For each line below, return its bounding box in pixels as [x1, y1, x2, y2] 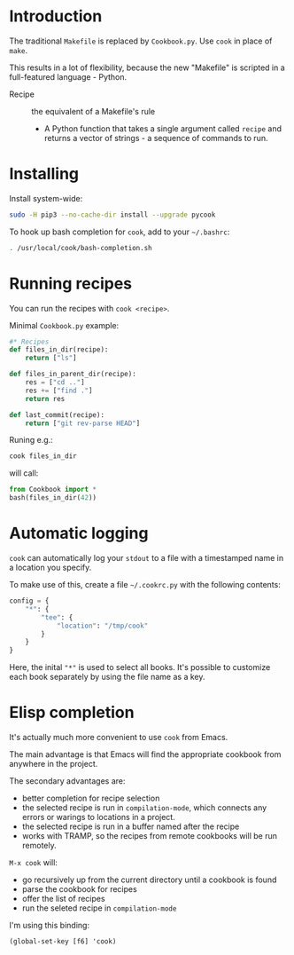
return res [25, 394, 66, 403]
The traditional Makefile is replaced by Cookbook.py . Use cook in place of [9, 36, 273, 46]
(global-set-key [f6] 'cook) [9, 937, 117, 946]
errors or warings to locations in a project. [21, 812, 175, 823]
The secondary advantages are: [9, 776, 126, 786]
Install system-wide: [9, 193, 83, 203]
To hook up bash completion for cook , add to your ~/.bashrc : [9, 226, 230, 237]
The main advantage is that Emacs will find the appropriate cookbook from [9, 749, 282, 760]
